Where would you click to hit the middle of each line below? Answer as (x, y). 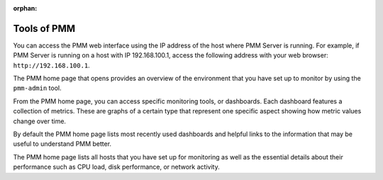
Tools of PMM (44, 28)
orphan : (25, 8)
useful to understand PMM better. (62, 144)
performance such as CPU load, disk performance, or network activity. (116, 167)
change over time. (40, 121)
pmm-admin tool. (37, 88)
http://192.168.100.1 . (51, 65)
